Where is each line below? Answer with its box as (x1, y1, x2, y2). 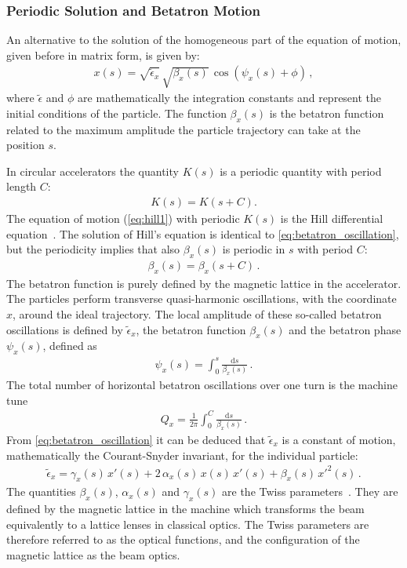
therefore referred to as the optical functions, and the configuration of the (6, 531, 360, 548)
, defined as (42, 337, 97, 354)
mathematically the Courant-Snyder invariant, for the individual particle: (6, 446, 358, 463)
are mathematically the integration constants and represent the (78, 89, 382, 106)
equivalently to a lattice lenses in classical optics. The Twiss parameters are (6, 515, 369, 532)
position (6, 137, 45, 153)
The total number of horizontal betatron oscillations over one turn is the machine (6, 376, 398, 392)
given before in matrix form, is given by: (6, 46, 200, 63)
